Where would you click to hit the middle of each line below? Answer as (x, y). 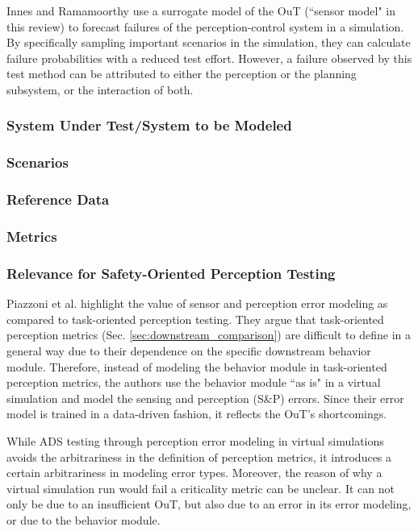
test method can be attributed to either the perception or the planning (182, 74)
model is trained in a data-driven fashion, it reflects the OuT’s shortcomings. (197, 414)
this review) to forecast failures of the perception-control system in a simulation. (205, 26)
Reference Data (58, 199)
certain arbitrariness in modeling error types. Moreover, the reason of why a (194, 473)
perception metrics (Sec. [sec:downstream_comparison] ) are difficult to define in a (209, 335)
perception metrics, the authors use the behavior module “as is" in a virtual (194, 382)
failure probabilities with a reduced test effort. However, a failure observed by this (209, 58)
